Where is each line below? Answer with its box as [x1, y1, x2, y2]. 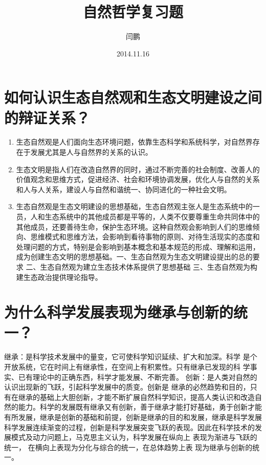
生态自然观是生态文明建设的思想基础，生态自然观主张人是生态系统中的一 [16, 201, 260, 212]
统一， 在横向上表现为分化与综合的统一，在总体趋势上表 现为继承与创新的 [4, 441, 253, 452]
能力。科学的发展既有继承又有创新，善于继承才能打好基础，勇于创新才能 [18, 401, 262, 412]
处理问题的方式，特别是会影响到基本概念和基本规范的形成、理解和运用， [16, 241, 260, 252]
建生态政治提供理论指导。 [16, 271, 102, 282]
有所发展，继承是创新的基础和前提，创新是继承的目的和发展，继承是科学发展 [4, 412, 262, 422]
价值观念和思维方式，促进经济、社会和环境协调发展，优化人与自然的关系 [16, 174, 260, 185]
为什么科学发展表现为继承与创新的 [4, 301, 234, 322]
